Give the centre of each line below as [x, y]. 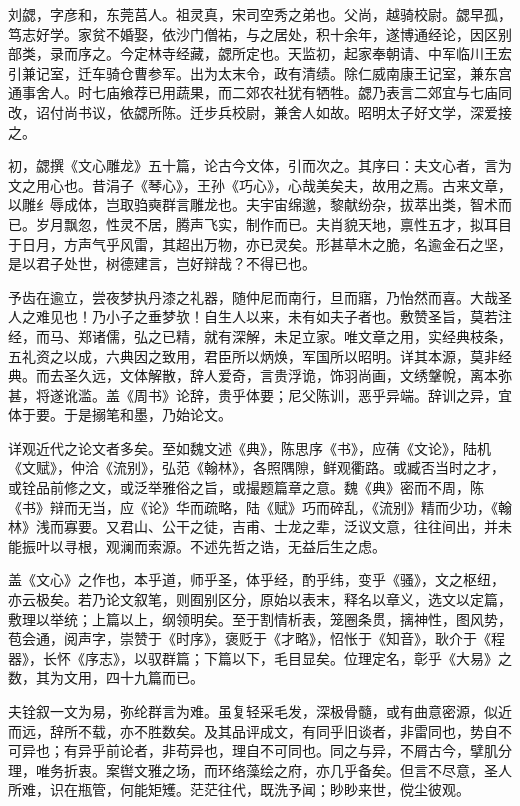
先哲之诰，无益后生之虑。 [301, 545]
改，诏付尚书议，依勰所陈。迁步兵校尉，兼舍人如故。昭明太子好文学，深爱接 [260, 111]
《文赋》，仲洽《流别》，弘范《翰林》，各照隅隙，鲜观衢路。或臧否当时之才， [256, 467]
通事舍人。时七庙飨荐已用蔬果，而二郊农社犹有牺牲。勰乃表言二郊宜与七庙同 [260, 92]
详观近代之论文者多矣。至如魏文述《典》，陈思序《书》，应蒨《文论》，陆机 [249, 447]
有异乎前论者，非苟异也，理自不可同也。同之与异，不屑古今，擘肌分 [287, 750]
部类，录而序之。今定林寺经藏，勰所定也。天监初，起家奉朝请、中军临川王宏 [260, 53]
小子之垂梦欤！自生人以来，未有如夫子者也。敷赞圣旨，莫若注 [308, 316]
